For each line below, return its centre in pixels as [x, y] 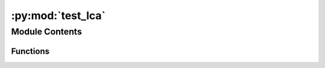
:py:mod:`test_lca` [58, 16]
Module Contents [47, 32]
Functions [30, 51]
